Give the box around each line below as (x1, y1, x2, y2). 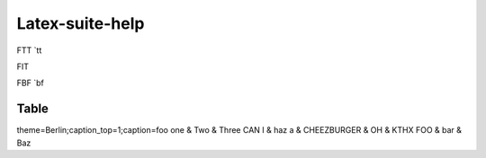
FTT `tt (16, 45, 42, 56)
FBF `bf (16, 77, 44, 89)
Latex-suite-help (16, 13, 145, 33)
